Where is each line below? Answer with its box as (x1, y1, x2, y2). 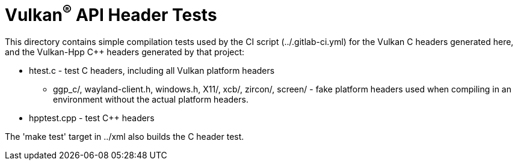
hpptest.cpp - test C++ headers (29, 113, 155, 124)
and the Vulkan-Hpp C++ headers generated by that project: (5, 47, 245, 58)
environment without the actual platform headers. (53, 94, 248, 105)
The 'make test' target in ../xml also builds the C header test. (5, 131, 244, 142)
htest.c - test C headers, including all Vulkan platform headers (29, 65, 275, 76)
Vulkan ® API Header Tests (5, 1, 217, 26)
